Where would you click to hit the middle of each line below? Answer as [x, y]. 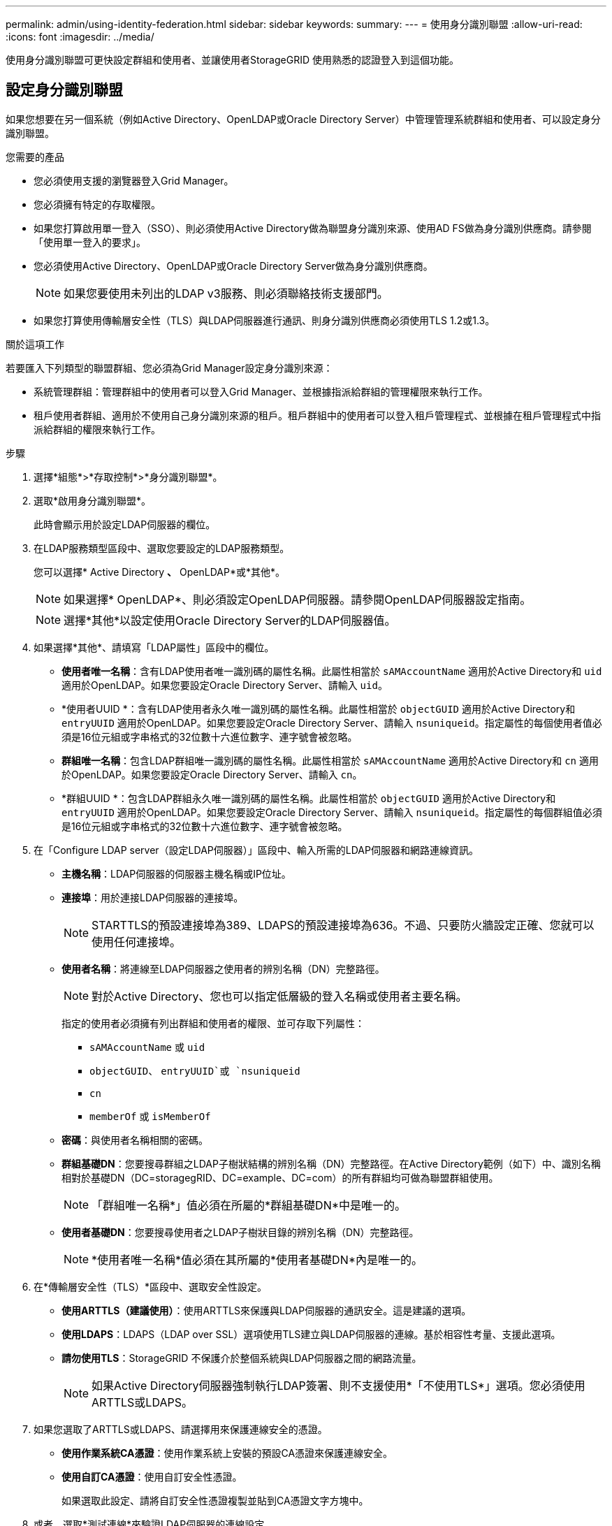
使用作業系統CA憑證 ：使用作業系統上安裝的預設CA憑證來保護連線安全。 [227, 1453]
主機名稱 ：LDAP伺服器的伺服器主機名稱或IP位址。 [176, 873]
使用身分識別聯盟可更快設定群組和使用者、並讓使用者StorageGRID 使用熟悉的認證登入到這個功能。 [232, 60]
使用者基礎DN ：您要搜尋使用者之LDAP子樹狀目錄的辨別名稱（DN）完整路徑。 [240, 1232]
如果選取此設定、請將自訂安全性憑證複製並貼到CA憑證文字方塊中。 [215, 1500]
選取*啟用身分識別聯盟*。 [93, 500]
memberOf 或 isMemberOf [150, 1116]
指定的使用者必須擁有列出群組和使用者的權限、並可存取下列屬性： [213, 1023]
